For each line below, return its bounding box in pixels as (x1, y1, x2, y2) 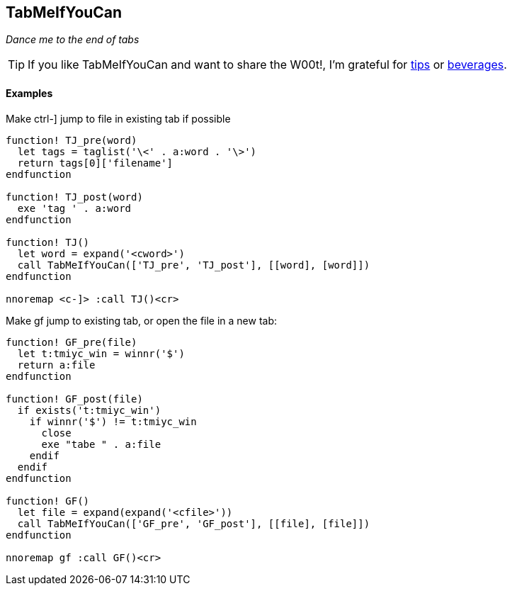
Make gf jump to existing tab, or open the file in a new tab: (6, 314, 278, 327)
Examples (6, 87, 53, 100)
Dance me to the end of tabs (6, 33, 140, 46)
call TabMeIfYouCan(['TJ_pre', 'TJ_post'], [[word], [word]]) (17, 259, 370, 271)
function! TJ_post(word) (6, 191, 143, 203)
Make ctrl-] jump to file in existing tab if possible (6, 112, 231, 125)
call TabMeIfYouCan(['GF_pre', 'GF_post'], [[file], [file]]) (17, 517, 370, 529)
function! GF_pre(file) (6, 336, 137, 348)
